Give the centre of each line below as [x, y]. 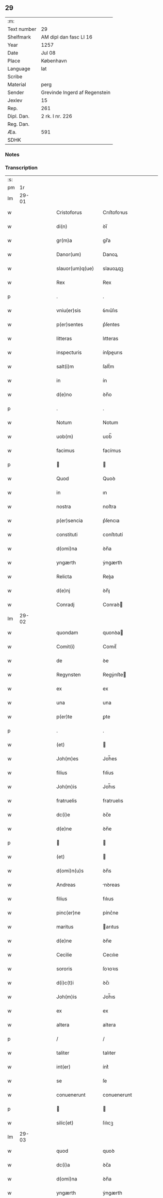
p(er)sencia [70, 521]
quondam [67, 633]
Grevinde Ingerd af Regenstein [76, 92]
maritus [65, 927]
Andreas [66, 885]
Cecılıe [111, 955]
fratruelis [67, 801]
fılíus [108, 773]
